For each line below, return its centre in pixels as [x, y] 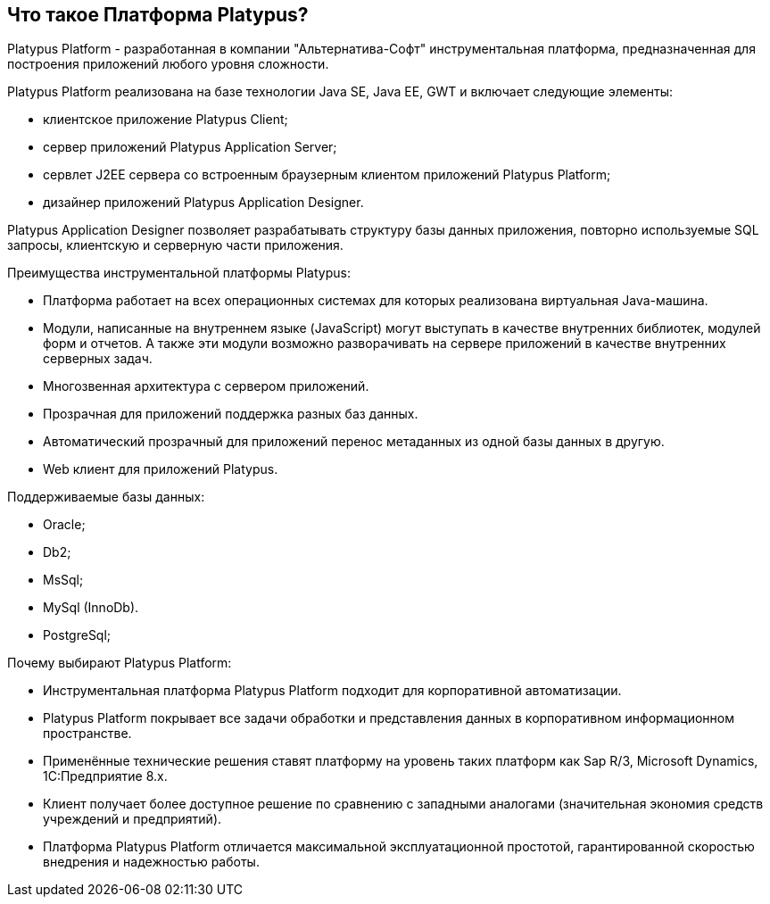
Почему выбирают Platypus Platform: [120, 663]
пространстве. [87, 734]
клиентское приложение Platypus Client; [166, 120]
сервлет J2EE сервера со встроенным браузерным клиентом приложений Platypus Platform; [327, 175]
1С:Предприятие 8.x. [105, 776]
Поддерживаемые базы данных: [106, 497]
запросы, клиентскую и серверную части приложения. [175, 245]
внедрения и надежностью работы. [151, 862]
